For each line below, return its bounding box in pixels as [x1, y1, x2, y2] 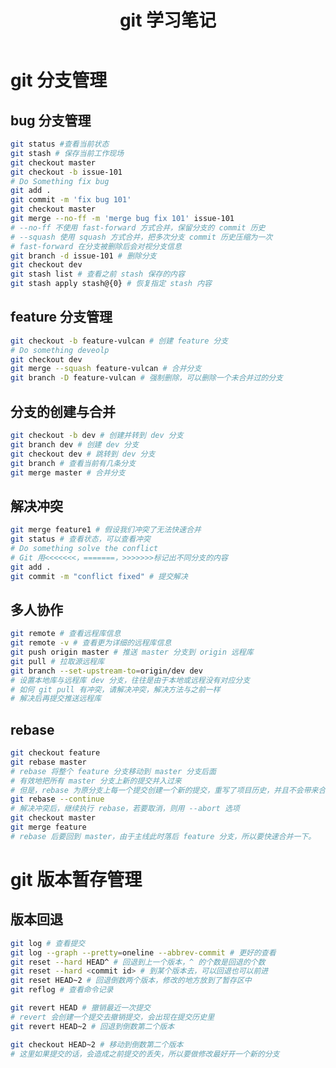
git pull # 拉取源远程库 [10, 656, 105, 666]
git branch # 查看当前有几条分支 [10, 458, 137, 468]
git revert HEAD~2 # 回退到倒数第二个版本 [10, 1021, 175, 1031]
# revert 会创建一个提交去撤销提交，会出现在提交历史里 [10, 1012, 215, 1022]
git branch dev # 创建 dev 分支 [10, 439, 140, 450]
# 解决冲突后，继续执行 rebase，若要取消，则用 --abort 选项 [10, 804, 240, 814]
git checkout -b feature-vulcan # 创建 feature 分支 [10, 336, 229, 346]
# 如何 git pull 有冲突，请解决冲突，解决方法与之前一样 [10, 684, 221, 695]
